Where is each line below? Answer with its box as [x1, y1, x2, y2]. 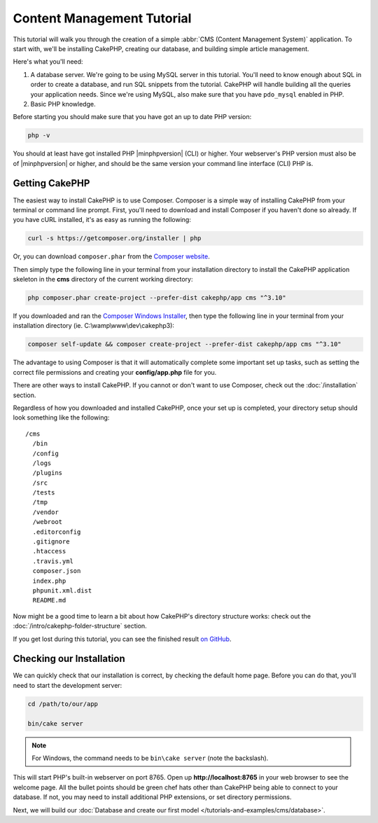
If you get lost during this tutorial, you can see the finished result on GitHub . [13, 635, 232, 643]
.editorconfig [32, 527, 81, 536]
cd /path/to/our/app [27, 700, 98, 707]
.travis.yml [32, 557, 73, 565]
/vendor [32, 508, 59, 516]
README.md [32, 596, 66, 604]
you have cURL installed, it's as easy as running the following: [13, 216, 192, 224]
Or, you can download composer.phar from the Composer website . [13, 252, 210, 261]
